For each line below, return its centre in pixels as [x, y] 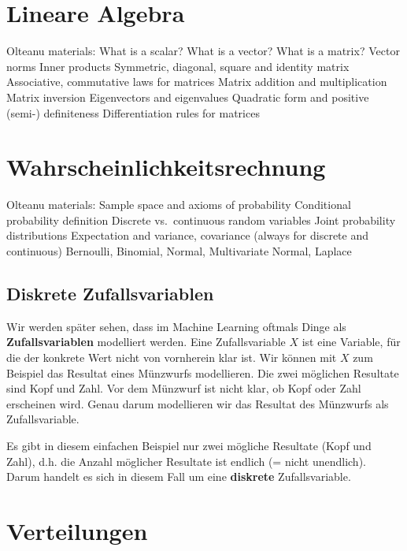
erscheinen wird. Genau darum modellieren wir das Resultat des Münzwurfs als [198, 403]
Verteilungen [77, 530]
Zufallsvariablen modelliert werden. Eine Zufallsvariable [146, 342]
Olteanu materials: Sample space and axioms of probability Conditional [179, 205]
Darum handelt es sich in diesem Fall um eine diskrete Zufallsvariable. [179, 477]
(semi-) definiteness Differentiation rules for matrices [133, 112]
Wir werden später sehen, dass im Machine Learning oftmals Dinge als [176, 326]
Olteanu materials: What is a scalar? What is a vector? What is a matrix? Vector [203, 51]
